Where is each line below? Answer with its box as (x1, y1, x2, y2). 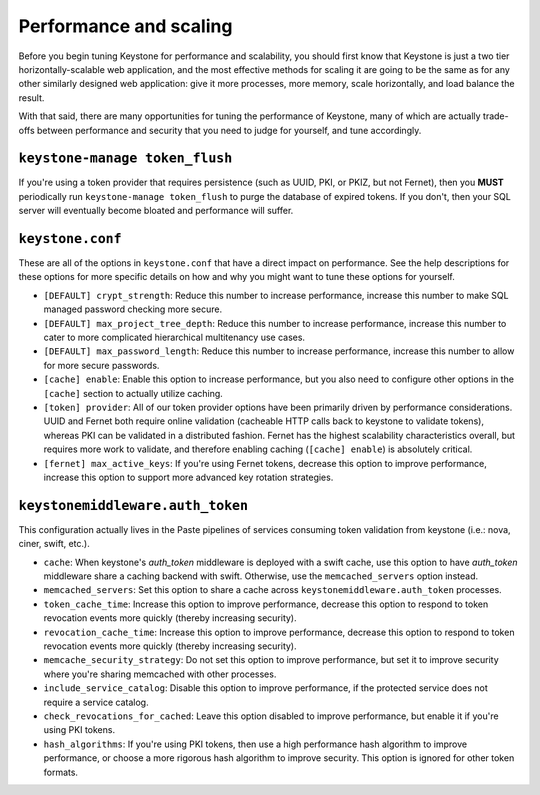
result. (18, 91, 45, 104)
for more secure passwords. (43, 359, 160, 371)
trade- (482, 110, 509, 122)
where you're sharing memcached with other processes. (43, 668, 277, 680)
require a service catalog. (43, 696, 149, 708)
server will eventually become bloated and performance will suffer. (18, 205, 294, 217)
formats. (43, 766, 79, 778)
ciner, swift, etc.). (18, 538, 90, 550)
